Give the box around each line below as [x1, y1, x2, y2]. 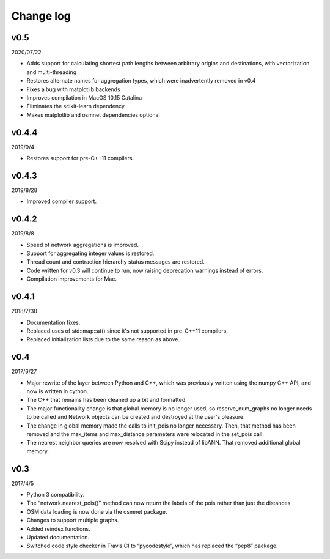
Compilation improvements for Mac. [26, 275, 117, 283]
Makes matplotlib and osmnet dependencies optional [26, 111, 160, 119]
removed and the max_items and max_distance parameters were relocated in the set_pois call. [26, 430, 264, 437]
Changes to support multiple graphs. [26, 517, 119, 524]
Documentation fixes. [26, 319, 81, 326]
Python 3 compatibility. [26, 491, 85, 498]
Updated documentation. [26, 534, 90, 541]
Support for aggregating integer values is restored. [26, 250, 155, 257]
